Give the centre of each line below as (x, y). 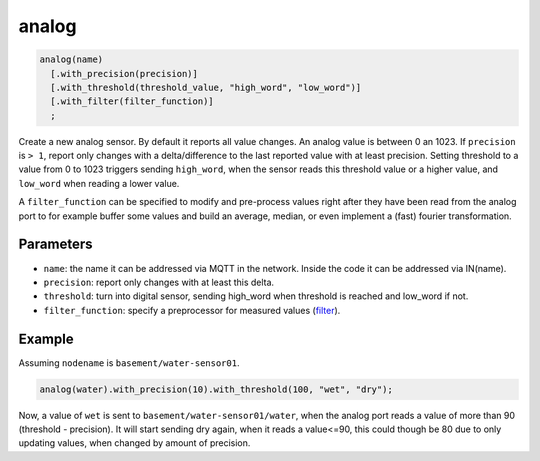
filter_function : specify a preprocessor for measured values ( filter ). (192, 310)
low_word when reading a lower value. (99, 183)
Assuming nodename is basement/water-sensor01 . (129, 362)
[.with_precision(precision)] (124, 73)
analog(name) (71, 59)
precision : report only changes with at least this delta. (159, 282)
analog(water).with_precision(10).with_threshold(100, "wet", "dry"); (216, 389)
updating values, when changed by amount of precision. (134, 443)
